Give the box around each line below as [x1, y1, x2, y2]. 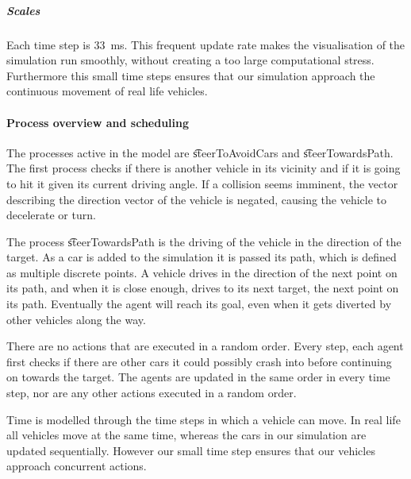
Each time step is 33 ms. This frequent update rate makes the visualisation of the [6, 36, 405, 52]
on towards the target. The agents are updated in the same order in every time [6, 369, 390, 385]
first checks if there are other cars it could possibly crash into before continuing [6, 353, 392, 369]
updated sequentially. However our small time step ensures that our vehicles [6, 442, 375, 458]
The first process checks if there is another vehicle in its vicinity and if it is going [6, 160, 401, 176]
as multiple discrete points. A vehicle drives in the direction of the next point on [6, 264, 398, 280]
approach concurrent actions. [6, 458, 147, 474]
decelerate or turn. [6, 207, 96, 223]
